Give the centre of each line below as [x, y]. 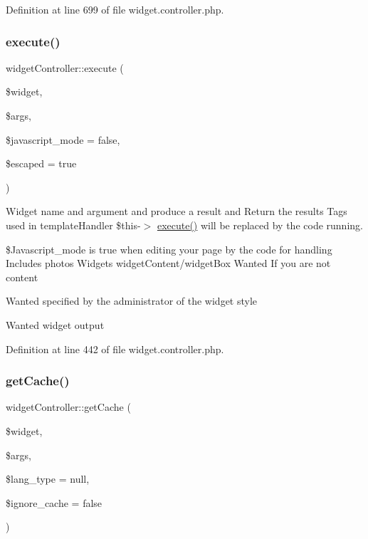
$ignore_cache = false [54, 502]
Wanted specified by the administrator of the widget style [132, 301]
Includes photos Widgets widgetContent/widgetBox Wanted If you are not [168, 263]
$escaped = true [41, 163]
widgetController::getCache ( [68, 407]
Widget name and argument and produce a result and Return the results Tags [177, 211]
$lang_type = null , [48, 479]
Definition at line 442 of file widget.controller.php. [115, 349]
